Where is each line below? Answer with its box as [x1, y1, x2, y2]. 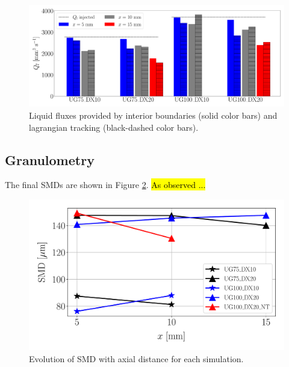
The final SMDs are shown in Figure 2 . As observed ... [5, 178, 206, 191]
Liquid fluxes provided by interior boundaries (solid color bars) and [29, 108, 278, 121]
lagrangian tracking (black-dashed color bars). [29, 121, 199, 133]
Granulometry [5, 150, 95, 169]
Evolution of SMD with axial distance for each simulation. [29, 353, 244, 365]
